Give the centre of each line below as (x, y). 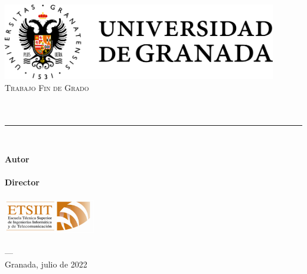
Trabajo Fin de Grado (47, 87)
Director (22, 182)
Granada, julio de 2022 (46, 264)
